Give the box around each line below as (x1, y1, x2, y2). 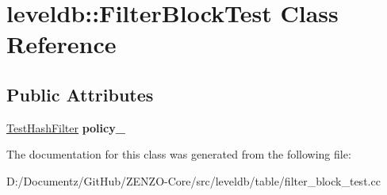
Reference (6, 28, 117, 60)
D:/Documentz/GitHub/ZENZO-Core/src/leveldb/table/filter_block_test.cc (6, 172, 381, 189)
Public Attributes (6, 82, 154, 106)
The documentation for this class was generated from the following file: (6, 146, 351, 162)
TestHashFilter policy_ (6, 119, 125, 136)
